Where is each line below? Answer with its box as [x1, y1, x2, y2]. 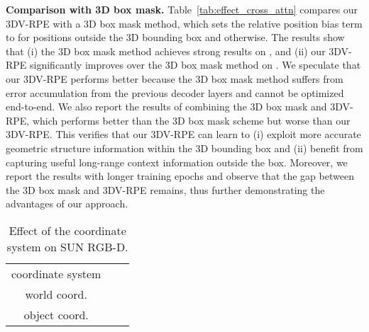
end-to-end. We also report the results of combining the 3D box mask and [6, 99, 327, 114]
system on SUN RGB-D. [6, 238, 128, 255]
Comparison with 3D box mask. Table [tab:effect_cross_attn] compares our [6, 2, 358, 16]
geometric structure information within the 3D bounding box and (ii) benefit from [6, 140, 363, 155]
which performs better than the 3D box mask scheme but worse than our [32, 113, 351, 127]
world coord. [25, 285, 87, 302]
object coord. [23, 306, 89, 323]
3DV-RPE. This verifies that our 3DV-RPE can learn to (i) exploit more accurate [6, 127, 361, 142]
